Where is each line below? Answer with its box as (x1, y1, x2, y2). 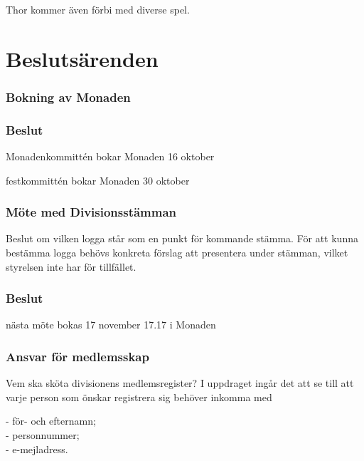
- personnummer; (6, 428, 80, 442)
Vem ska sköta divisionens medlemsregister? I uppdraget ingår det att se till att (6, 375, 354, 390)
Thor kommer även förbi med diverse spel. (6, 2, 190, 16)
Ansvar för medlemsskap (6, 347, 149, 365)
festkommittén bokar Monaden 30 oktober (6, 172, 190, 187)
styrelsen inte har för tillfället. (6, 259, 136, 274)
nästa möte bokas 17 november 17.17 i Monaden (6, 317, 216, 332)
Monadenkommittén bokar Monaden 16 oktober (6, 149, 215, 164)
